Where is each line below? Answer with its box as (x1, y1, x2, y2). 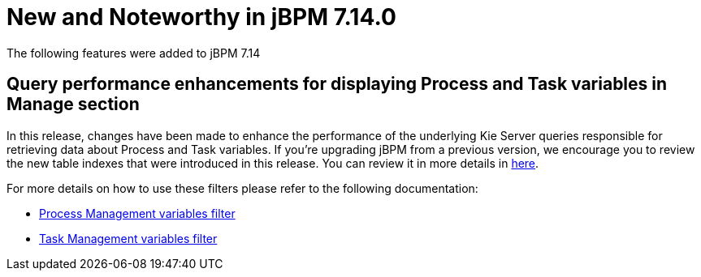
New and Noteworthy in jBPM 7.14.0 (6, 3, 396, 31)
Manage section (6, 94, 140, 115)
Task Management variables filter (39, 231, 218, 245)
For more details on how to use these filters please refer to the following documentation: (6, 181, 478, 195)
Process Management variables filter (39, 206, 236, 220)
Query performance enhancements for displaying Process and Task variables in (6, 74, 668, 95)
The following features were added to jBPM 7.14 (6, 45, 261, 60)
